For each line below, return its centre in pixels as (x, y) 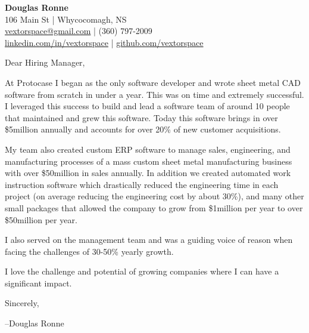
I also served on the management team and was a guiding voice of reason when (149, 240)
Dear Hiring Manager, (45, 62)
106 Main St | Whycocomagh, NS (66, 19)
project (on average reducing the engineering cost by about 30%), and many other (154, 196)
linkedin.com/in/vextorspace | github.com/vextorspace (104, 42)
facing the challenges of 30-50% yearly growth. (89, 251)
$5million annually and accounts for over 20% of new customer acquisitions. (143, 129)
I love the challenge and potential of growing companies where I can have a (142, 271)
